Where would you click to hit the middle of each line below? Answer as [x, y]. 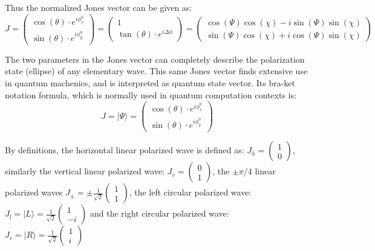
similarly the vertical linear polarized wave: [85, 171]
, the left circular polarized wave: [190, 192]
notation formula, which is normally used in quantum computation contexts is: [151, 94]
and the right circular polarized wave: [160, 213]
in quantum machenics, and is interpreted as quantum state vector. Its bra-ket [150, 82]
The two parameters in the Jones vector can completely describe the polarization [155, 59]
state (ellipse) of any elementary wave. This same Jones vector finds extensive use [156, 71]
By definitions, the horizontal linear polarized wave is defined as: [125, 150]
